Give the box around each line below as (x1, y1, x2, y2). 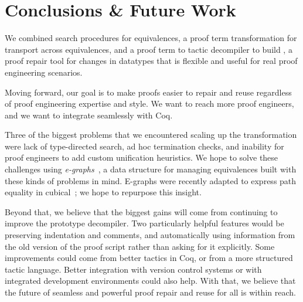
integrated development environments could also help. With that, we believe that (5, 274, 296, 287)
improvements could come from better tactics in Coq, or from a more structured (5, 252, 293, 264)
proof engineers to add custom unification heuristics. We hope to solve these (5, 151, 278, 164)
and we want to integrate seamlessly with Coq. (5, 108, 173, 121)
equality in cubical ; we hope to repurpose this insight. (5, 186, 202, 198)
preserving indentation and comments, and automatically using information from (5, 229, 295, 241)
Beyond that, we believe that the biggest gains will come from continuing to (5, 205, 278, 218)
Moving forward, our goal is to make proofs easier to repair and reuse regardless (5, 86, 292, 98)
